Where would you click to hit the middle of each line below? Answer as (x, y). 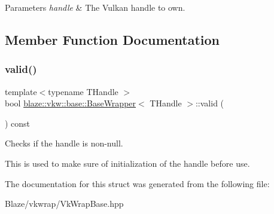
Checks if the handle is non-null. (64, 143)
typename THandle (83, 91)
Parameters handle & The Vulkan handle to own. (95, 7)
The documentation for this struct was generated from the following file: (137, 183)
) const (18, 123)
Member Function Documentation (112, 39)
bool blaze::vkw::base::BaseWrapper (71, 103)
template (21, 91)
